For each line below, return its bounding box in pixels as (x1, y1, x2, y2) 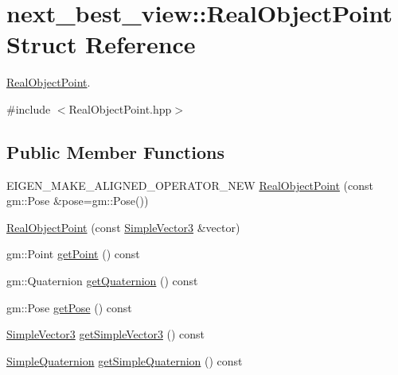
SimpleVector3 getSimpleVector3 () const (6, 326, 205, 342)
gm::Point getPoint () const (6, 245, 140, 262)
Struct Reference (6, 28, 196, 60)
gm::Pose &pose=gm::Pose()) (6, 192, 149, 209)
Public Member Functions (6, 139, 224, 164)
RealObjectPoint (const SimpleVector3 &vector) (6, 218, 240, 235)
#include (6, 100, 51, 117)
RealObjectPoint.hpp (68, 100, 172, 117)
